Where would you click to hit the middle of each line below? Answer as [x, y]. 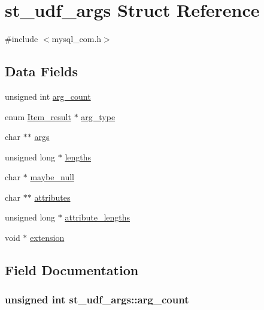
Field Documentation [72, 270]
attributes [52, 197]
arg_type [98, 116]
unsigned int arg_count [48, 96]
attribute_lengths [98, 217]
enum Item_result [38, 116]
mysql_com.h [77, 39]
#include [22, 39]
